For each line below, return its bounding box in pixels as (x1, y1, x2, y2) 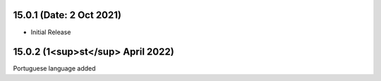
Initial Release (30, 28, 71, 36)
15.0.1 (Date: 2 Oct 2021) (13, 9, 121, 21)
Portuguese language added (13, 64, 96, 73)
